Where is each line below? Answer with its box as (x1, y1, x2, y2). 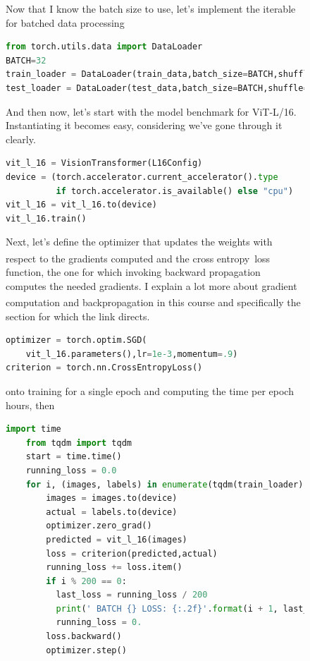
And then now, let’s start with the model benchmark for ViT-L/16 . (6, 104, 297, 119)
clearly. (6, 131, 36, 146)
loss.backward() (46, 631, 122, 642)
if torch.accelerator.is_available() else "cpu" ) (56, 186, 294, 196)
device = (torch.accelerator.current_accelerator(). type (6, 171, 278, 182)
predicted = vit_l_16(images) (46, 534, 187, 545)
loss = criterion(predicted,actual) (46, 548, 218, 559)
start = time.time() (25, 451, 122, 462)
